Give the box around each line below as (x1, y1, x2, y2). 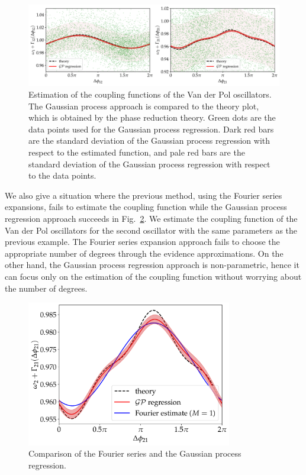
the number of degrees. (5, 282, 88, 294)
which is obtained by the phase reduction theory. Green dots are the (28, 111, 276, 124)
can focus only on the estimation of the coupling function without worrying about (5, 270, 302, 282)
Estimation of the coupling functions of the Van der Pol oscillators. (28, 88, 272, 101)
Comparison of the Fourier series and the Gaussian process (28, 447, 241, 460)
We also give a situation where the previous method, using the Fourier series (5, 189, 282, 201)
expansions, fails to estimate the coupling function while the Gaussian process (5, 201, 287, 213)
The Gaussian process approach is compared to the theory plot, (28, 99, 259, 112)
